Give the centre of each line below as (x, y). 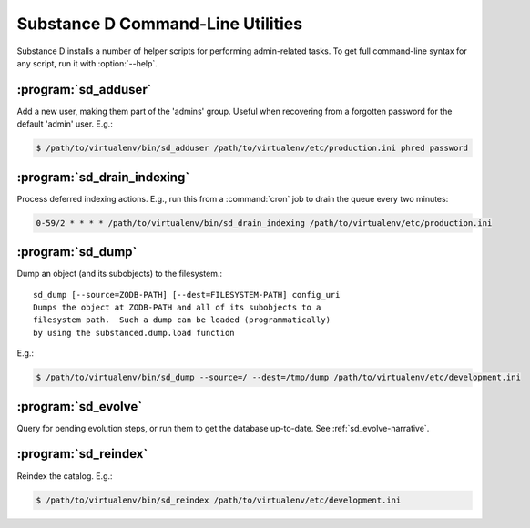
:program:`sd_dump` (77, 252)
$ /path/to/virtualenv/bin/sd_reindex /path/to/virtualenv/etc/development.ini (219, 500)
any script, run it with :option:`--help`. (87, 63)
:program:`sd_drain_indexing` (103, 177)
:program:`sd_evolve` (80, 406)
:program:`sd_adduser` (84, 90)
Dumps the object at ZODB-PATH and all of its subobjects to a (177, 307)
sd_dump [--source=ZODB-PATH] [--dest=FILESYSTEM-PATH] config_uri (187, 294)
